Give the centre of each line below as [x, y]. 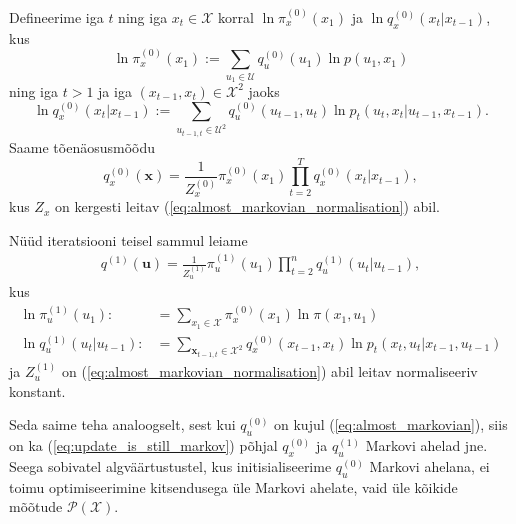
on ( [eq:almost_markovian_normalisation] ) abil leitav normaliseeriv [269, 371]
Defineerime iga [56, 17]
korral [236, 17]
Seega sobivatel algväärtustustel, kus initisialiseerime [170, 465]
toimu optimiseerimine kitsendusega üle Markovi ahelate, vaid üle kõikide [233, 486]
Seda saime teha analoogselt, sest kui [122, 424]
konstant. [37, 390]
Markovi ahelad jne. [426, 445]
